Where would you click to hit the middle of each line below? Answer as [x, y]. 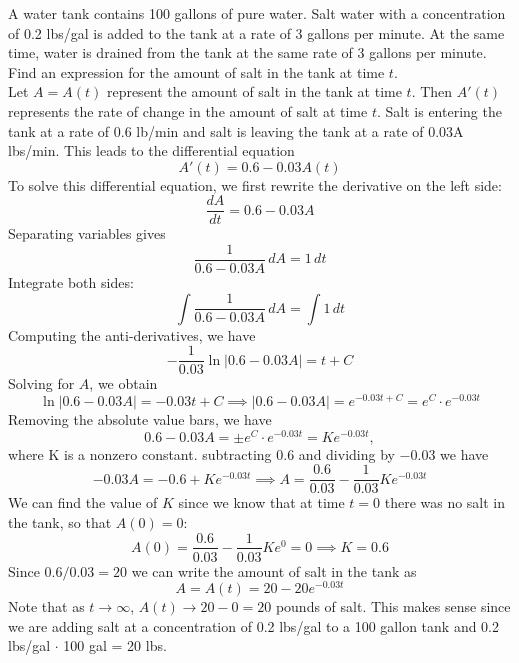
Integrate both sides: [71, 282]
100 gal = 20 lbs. [115, 645]
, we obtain [123, 383]
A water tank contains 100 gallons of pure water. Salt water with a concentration [257, 13]
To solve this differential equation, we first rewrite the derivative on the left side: [255, 184]
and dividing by [346, 453]
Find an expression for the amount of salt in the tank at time [196, 71]
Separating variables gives [87, 233]
